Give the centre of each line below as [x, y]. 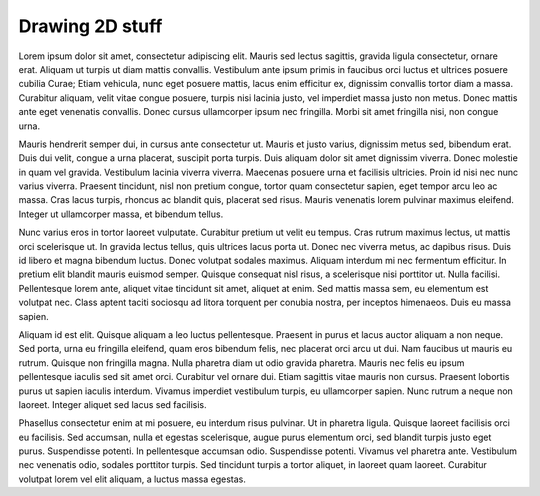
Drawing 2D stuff [90, 26]
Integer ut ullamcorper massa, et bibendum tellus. [121, 214]
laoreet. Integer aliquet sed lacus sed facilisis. [112, 404]
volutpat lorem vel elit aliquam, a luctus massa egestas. [132, 479]
